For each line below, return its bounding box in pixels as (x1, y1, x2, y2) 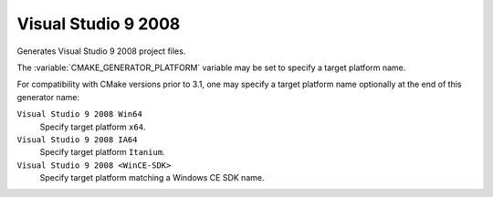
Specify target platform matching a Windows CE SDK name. (39, 172, 265, 183)
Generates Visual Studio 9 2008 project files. (16, 46, 186, 57)
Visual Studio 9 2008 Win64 (16, 109, 143, 119)
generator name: (16, 91, 79, 102)
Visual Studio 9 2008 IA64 (16, 134, 138, 145)
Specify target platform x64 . (39, 121, 146, 132)
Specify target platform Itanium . (39, 147, 165, 158)
